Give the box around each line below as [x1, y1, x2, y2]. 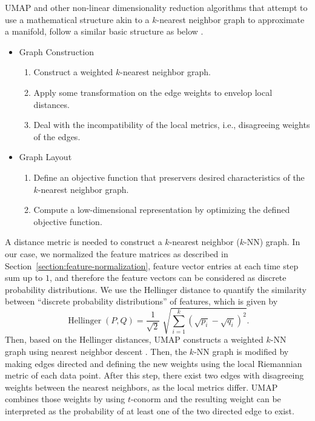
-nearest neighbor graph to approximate [156, 13, 305, 25]
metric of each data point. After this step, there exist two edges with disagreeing [5, 369, 304, 382]
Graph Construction [19, 45, 94, 58]
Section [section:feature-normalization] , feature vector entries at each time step [5, 259, 299, 272]
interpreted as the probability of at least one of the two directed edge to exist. [5, 404, 294, 417]
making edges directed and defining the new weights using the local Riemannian [5, 357, 302, 369]
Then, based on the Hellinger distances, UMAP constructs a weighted [5, 333, 264, 346]
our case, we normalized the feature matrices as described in [5, 247, 228, 260]
